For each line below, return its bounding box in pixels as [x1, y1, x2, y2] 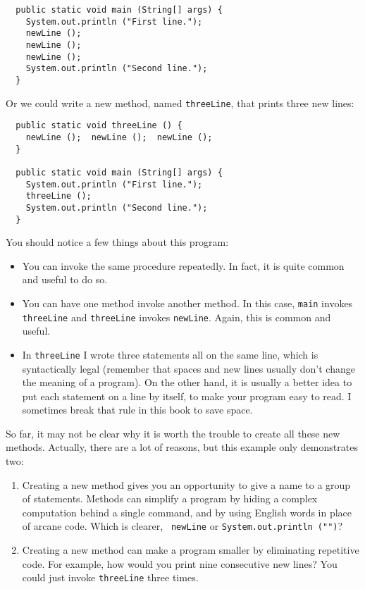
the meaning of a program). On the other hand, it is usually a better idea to [22, 375, 352, 390]
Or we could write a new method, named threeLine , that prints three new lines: [6, 95, 354, 110]
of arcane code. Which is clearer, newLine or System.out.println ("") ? [22, 519, 343, 533]
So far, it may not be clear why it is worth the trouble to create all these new [6, 426, 340, 440]
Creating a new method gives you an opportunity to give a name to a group [22, 477, 351, 492]
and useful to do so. [22, 272, 108, 287]
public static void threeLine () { [16, 120, 182, 131]
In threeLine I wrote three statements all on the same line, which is [22, 347, 318, 361]
